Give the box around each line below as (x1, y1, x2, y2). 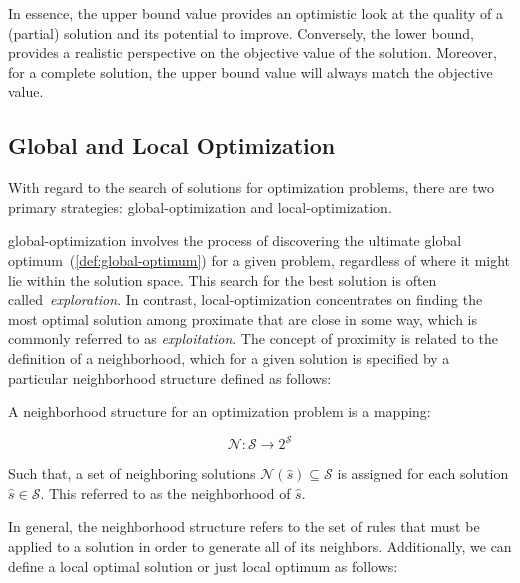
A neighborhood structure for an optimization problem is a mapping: (8, 401, 431, 422)
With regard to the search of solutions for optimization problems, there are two (8, 177, 494, 198)
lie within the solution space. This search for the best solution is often (8, 269, 437, 290)
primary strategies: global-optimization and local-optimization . (8, 196, 392, 217)
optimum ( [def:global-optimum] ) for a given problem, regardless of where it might (8, 249, 511, 270)
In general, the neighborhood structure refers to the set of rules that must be (8, 516, 480, 537)
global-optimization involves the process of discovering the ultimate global (8, 230, 462, 251)
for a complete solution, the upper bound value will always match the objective (8, 61, 493, 82)
